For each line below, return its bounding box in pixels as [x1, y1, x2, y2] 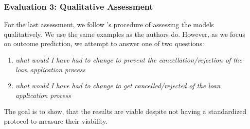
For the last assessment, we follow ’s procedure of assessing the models [4, 19, 214, 30]
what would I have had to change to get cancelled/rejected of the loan [15, 81, 221, 91]
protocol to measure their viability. [4, 115, 107, 126]
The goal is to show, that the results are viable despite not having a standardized [4, 106, 247, 116]
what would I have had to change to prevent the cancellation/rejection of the [15, 55, 242, 64]
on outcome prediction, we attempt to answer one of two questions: [4, 38, 204, 48]
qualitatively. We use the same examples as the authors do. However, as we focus [4, 29, 245, 39]
